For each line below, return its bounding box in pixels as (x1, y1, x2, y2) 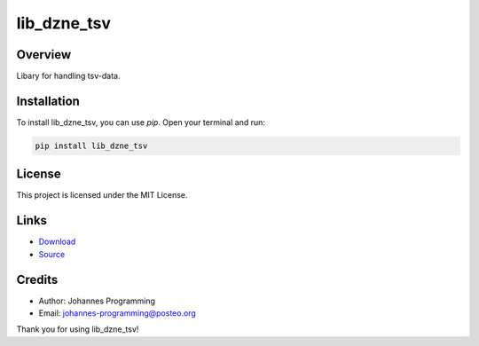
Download (38, 236, 76, 248)
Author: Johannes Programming (38, 295, 155, 306)
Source (38, 248, 66, 259)
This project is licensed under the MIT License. (16, 190, 188, 201)
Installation (16, 93, 80, 108)
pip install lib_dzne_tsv (35, 140, 148, 151)
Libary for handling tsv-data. (16, 71, 121, 82)
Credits (16, 271, 59, 287)
